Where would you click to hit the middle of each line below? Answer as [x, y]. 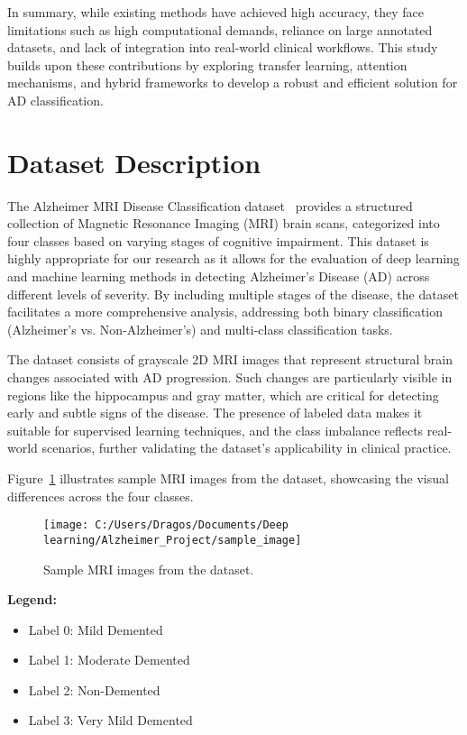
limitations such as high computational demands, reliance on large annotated [220, 29]
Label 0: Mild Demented [96, 629]
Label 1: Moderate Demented [109, 660]
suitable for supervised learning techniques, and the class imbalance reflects [215, 430]
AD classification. [55, 100]
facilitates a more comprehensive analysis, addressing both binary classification [225, 312]
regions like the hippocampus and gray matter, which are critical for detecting [223, 395]
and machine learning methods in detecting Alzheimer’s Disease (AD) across [219, 276]
